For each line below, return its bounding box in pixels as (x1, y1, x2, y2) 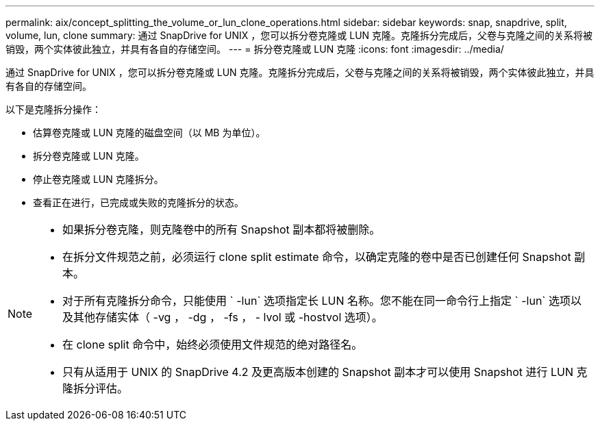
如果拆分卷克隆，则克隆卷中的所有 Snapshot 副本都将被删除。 (62, 223, 381, 236)
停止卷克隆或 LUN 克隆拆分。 (33, 173, 164, 185)
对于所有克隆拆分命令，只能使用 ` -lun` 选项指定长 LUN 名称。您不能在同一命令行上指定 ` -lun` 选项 (62, 294, 571, 308)
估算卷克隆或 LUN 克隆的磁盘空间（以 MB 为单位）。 (33, 127, 266, 138)
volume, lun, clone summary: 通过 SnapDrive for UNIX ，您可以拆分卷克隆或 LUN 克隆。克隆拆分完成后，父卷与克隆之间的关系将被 (5, 29, 593, 41)
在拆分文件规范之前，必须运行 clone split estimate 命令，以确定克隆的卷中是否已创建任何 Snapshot (62, 250, 571, 264)
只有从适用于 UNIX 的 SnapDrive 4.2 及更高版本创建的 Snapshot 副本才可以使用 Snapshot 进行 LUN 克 (62, 365, 588, 379)
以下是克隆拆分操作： (5, 103, 101, 115)
